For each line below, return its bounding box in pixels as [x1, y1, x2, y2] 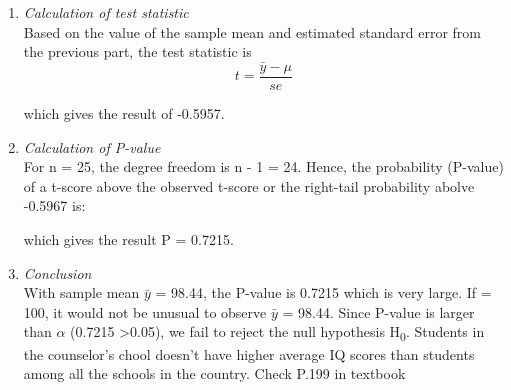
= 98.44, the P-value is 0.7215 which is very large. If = [155, 282, 492, 303]
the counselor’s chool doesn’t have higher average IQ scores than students [23, 343, 475, 364]
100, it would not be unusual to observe [23, 301, 267, 322]
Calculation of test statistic [23, 2, 189, 22]
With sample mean [23, 282, 140, 303]
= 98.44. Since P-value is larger [282, 301, 475, 322]
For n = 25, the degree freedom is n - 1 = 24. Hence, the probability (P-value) [23, 156, 504, 177]
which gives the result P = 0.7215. [23, 229, 234, 250]
